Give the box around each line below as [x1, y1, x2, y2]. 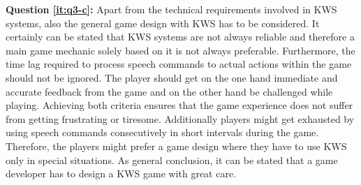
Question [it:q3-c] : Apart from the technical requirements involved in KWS [6, 2, 337, 16]
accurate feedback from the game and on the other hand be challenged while [6, 84, 333, 98]
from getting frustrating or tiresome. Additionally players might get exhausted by [6, 111, 355, 126]
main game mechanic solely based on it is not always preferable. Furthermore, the [6, 43, 355, 57]
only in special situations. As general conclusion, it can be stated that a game [6, 152, 338, 167]
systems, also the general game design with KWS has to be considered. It [6, 15, 320, 30]
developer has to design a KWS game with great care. [6, 166, 237, 181]
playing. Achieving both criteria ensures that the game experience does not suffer [6, 98, 353, 112]
